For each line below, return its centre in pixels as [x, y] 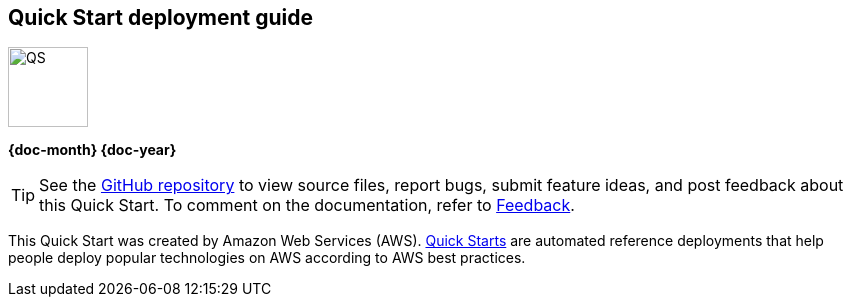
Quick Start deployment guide [160, 17]
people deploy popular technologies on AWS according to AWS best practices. [267, 258]
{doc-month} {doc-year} [92, 150]
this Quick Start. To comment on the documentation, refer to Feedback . [307, 205]
